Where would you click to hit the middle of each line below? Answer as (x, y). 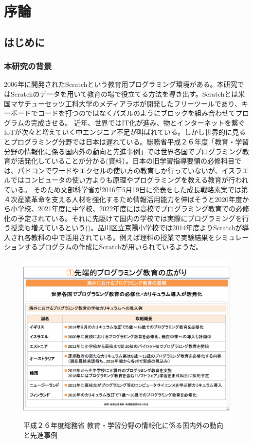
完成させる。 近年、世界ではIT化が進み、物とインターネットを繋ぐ (138, 122)
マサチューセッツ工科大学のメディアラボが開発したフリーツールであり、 (126, 103)
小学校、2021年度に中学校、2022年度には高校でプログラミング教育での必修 (130, 209)
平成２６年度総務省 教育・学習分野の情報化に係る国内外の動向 (123, 425)
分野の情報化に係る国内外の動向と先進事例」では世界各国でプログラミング (123, 151)
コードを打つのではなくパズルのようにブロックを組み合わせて (136, 113)
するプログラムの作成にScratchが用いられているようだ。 (113, 247)
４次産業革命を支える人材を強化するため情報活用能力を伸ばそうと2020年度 (123, 199)
